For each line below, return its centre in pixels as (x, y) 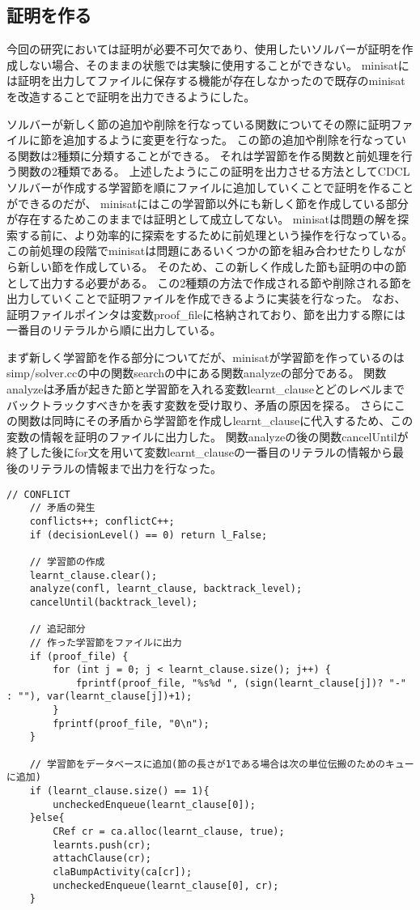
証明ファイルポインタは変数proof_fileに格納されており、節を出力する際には (206, 314)
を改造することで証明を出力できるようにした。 (131, 96)
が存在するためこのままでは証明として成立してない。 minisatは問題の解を (202, 219)
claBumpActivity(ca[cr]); (123, 872)
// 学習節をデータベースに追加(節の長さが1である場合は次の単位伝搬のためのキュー (222, 764)
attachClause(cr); (102, 859)
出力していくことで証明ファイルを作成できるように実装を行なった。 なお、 (206, 298)
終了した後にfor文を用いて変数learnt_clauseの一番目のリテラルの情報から (199, 452)
